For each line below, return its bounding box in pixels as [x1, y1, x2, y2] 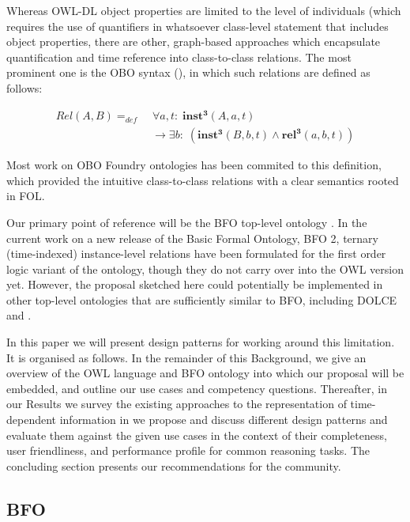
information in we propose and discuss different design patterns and [59, 411, 388, 428]
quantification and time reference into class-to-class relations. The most [6, 48, 352, 65]
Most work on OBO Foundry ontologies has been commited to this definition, [6, 157, 382, 173]
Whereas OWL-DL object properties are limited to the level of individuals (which [6, 2, 401, 18]
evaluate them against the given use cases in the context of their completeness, [6, 426, 387, 443]
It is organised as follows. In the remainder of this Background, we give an [6, 349, 367, 365]
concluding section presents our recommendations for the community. [6, 457, 341, 474]
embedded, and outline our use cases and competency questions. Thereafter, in [6, 380, 387, 396]
